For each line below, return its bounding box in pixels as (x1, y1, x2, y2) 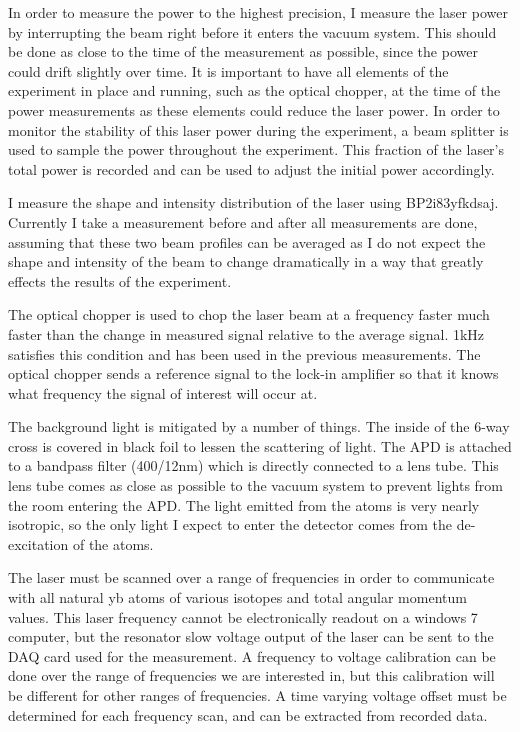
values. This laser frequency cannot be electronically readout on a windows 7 (8, 606, 478, 627)
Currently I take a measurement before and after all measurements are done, (8, 211, 478, 232)
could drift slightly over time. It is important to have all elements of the (8, 60, 449, 81)
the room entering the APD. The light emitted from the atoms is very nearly (8, 494, 480, 515)
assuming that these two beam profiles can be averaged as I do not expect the (8, 231, 486, 252)
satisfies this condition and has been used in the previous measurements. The (8, 343, 481, 364)
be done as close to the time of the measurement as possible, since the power (8, 41, 478, 62)
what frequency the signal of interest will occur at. (8, 382, 318, 403)
